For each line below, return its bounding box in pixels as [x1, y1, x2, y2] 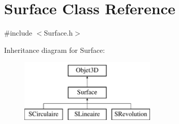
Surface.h [44, 27, 73, 38]
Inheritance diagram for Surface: [4, 44, 105, 55]
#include [4, 27, 33, 38]
